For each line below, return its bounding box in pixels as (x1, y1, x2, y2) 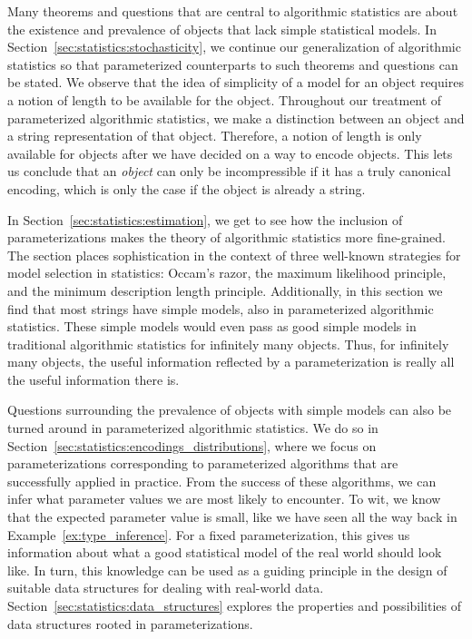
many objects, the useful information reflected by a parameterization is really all (7, 352, 455, 371)
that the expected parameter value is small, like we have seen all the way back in (7, 507, 457, 526)
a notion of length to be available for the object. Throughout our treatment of (7, 90, 442, 109)
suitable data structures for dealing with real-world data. (7, 578, 324, 597)
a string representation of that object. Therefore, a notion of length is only (7, 126, 422, 145)
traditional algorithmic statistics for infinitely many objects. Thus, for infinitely (7, 334, 449, 353)
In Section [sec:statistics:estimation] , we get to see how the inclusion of (7, 210, 403, 229)
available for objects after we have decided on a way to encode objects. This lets (7, 143, 453, 162)
